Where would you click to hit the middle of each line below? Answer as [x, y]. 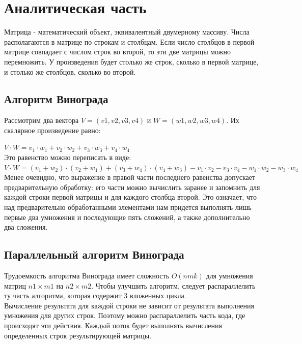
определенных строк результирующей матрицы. [78, 335]
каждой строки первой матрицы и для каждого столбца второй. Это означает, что [130, 197]
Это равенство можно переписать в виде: [68, 157]
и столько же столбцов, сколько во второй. [70, 71]
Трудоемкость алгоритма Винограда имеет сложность [87, 276]
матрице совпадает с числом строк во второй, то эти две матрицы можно [117, 52]
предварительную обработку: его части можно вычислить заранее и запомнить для [132, 187]
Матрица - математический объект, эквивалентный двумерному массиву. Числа [127, 32]
